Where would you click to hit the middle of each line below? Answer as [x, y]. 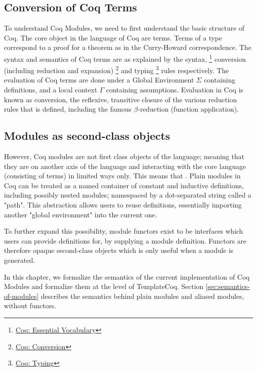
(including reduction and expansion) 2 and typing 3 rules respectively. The [116, 69]
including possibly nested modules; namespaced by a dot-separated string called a [128, 195]
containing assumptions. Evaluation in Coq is [175, 90]
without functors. [30, 306]
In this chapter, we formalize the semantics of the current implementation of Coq [127, 276]
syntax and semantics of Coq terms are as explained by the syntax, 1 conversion [125, 58]
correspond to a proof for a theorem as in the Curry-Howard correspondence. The [128, 47]
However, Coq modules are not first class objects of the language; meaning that [124, 156]
